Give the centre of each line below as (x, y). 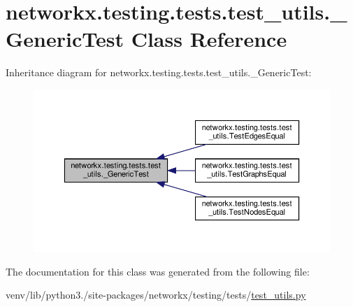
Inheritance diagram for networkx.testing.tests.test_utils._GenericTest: (159, 72)
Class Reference (209, 39)
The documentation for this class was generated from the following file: (158, 271)
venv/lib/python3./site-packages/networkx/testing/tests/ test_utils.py (156, 295)
